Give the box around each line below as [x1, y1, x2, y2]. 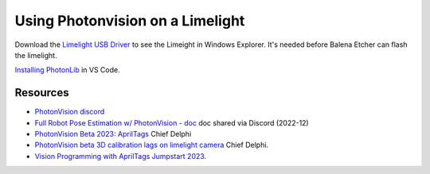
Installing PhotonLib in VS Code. [14, 65, 121, 75]
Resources [14, 86, 69, 99]
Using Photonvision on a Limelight [14, 12, 245, 29]
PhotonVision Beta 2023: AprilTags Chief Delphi [34, 130, 192, 139]
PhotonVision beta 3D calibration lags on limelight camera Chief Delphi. [34, 140, 269, 150]
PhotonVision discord [34, 107, 105, 117]
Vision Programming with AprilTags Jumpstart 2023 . [34, 151, 207, 160]
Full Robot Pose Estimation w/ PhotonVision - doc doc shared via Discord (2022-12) [34, 118, 310, 127]
